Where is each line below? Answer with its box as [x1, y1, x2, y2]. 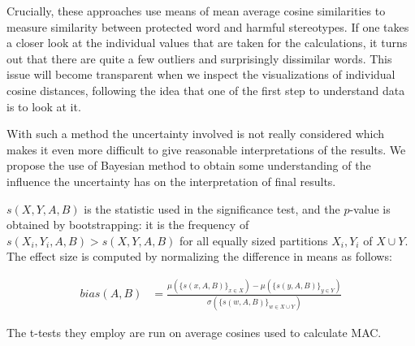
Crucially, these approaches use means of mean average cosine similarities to [6, 2, 386, 19]
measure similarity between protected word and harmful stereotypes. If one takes [6, 18, 409, 35]
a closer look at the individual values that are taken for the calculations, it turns [6, 34, 408, 51]
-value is [349, 200, 391, 217]
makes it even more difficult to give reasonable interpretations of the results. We [6, 141, 406, 158]
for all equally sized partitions [179, 231, 328, 249]
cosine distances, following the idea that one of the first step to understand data [6, 81, 405, 98]
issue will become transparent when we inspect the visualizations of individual [6, 66, 396, 83]
